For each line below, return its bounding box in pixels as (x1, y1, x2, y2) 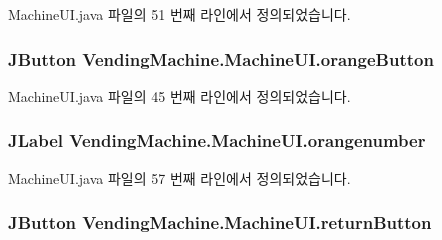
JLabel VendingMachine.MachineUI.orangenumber (8, 128, 426, 153)
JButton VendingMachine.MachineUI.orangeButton (8, 46, 434, 71)
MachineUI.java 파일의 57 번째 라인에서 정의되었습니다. (8, 167, 351, 188)
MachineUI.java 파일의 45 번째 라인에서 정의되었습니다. (8, 85, 351, 106)
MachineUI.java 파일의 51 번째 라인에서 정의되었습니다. (8, 4, 351, 24)
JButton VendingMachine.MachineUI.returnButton (8, 210, 432, 235)
